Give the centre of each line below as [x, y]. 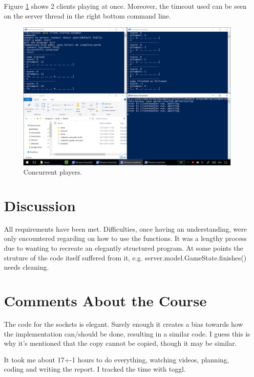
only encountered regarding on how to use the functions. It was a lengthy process [126, 238]
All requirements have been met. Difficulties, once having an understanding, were [126, 228]
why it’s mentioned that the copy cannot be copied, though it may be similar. [120, 343]
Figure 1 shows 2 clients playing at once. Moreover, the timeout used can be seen [125, 6]
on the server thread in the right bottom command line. [87, 15]
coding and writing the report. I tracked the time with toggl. [95, 369]
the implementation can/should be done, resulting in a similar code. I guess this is [127, 333]
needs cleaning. [26, 267]
